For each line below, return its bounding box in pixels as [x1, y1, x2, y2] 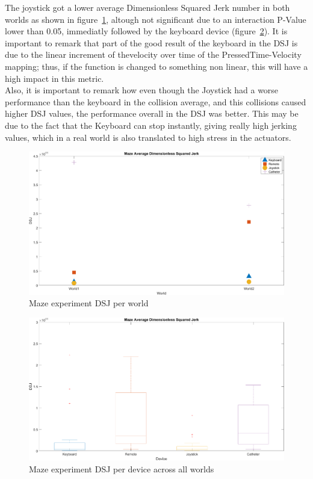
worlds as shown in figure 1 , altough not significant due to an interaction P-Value [5, 13, 306, 25]
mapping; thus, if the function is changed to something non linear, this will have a [5, 60, 308, 72]
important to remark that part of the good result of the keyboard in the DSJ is [5, 36, 298, 49]
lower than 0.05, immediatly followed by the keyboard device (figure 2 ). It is [5, 25, 288, 37]
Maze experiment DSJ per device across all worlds [29, 463, 214, 475]
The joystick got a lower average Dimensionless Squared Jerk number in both [5, 1, 290, 13]
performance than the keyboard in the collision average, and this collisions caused [5, 95, 306, 108]
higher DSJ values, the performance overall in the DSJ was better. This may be [5, 107, 299, 120]
